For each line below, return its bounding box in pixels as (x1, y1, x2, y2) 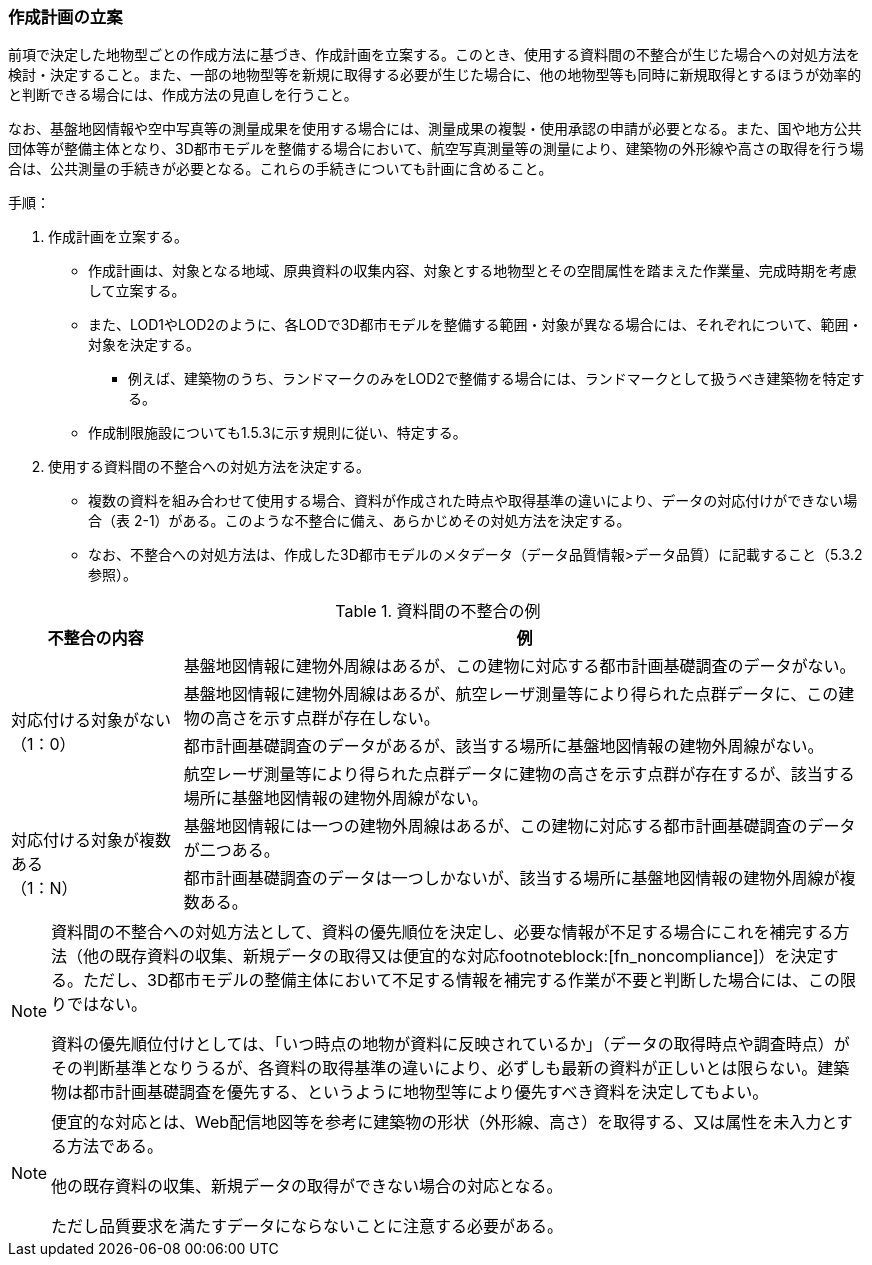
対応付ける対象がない (11, 710, 172, 731)
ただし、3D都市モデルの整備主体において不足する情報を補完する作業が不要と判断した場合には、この (83, 970, 841, 991)
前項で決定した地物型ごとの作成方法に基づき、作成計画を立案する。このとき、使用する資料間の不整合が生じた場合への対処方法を (8, 46, 860, 64)
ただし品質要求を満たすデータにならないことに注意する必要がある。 (51, 1216, 564, 1237)
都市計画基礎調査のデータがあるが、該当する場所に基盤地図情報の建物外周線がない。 (183, 736, 824, 757)
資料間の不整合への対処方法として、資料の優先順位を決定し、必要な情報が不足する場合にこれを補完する (51, 922, 834, 943)
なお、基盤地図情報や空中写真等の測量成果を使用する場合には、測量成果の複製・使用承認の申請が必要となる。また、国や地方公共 (8, 120, 862, 138)
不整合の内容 (47, 628, 144, 649)
